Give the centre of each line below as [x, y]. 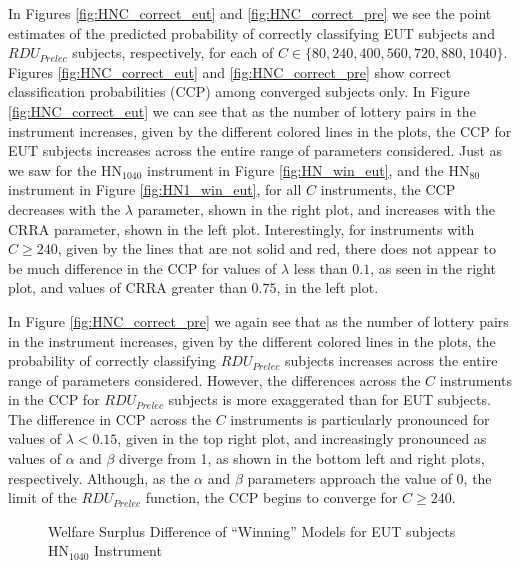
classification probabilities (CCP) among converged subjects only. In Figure [239, 91]
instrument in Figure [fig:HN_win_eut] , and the [295, 169]
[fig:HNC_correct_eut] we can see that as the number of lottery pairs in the [242, 110]
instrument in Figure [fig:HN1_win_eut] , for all [155, 189]
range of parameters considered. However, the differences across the [214, 379]
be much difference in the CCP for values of [142, 267]
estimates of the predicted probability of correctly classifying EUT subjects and [251, 32]
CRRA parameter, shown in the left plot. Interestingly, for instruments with [241, 228]
